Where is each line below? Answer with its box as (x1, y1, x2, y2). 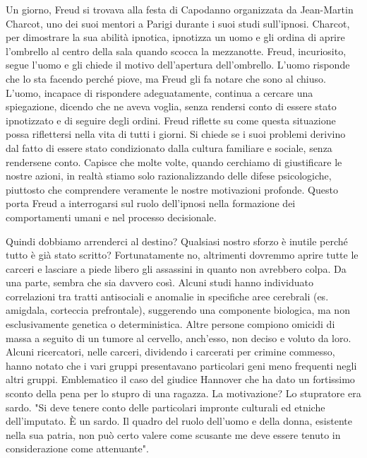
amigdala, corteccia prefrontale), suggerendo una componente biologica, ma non (6, 303, 350, 317)
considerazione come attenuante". (6, 441, 149, 456)
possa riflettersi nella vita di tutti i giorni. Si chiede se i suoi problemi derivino (6, 127, 346, 141)
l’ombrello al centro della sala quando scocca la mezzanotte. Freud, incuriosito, (6, 43, 347, 58)
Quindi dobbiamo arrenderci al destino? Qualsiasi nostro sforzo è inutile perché (6, 233, 348, 248)
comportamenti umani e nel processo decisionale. (6, 209, 217, 224)
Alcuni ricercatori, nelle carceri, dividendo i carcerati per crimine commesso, (6, 344, 335, 359)
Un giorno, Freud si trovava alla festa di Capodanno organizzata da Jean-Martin (6, 2, 354, 16)
